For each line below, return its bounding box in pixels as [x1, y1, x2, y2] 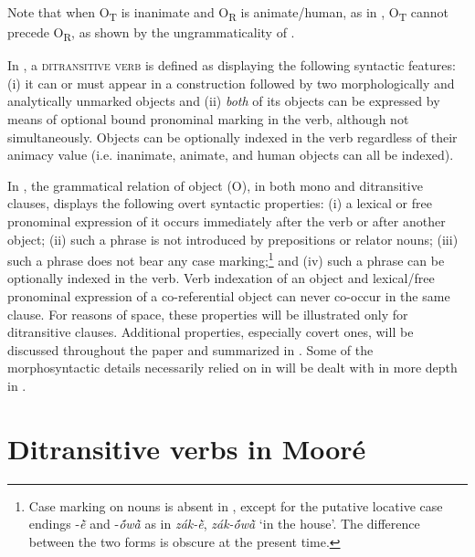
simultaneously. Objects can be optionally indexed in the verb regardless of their [7, 127, 458, 146]
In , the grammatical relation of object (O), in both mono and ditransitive [7, 175, 423, 194]
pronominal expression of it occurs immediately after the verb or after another [7, 212, 446, 230]
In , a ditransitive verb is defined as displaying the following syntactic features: [7, 56, 456, 75]
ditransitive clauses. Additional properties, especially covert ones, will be [7, 322, 414, 342]
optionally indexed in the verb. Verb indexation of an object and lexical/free [7, 268, 435, 288]
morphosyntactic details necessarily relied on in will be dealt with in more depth [7, 358, 458, 377]
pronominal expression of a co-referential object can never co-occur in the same [7, 287, 450, 306]
